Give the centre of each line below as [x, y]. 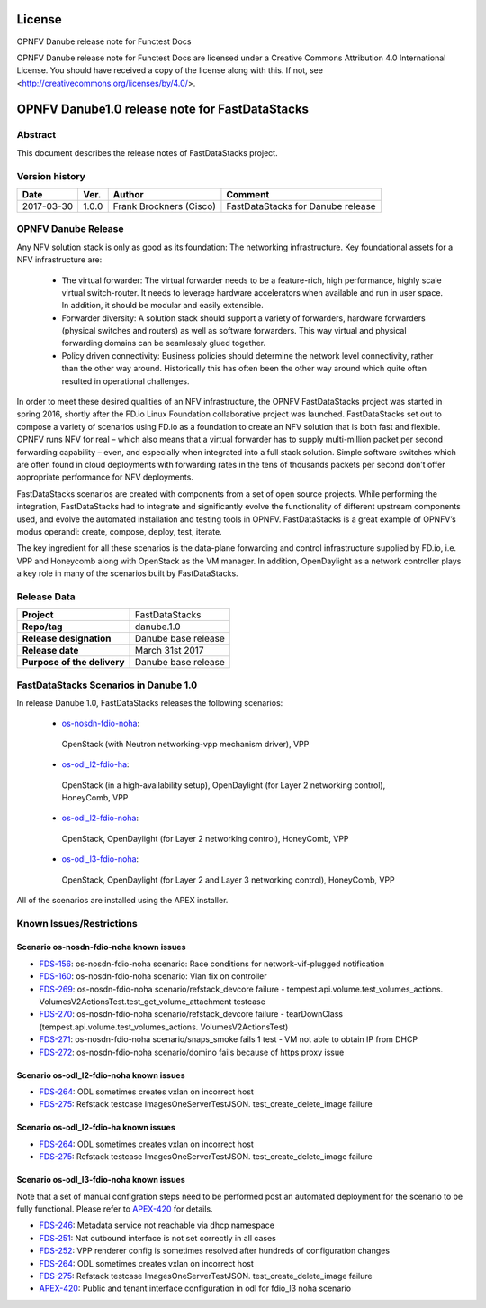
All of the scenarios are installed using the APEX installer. [122, 900]
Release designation [67, 638]
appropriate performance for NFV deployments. [105, 477]
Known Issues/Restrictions [77, 923]
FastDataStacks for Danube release [301, 206]
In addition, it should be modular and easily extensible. [163, 306]
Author [128, 194]
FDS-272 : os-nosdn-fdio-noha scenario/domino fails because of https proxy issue [192, 1052]
